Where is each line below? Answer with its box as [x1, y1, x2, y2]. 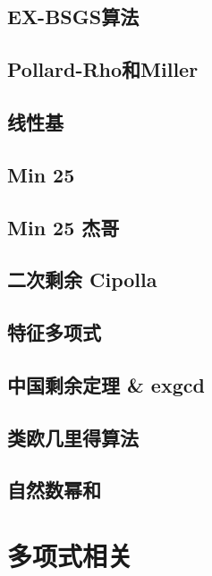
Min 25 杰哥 [7, 213, 120, 241]
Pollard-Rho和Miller [7, 55, 199, 83]
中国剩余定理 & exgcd [7, 370, 205, 398]
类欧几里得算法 [7, 423, 139, 451]
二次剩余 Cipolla [7, 266, 157, 293]
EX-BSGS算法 [7, 3, 140, 30]
